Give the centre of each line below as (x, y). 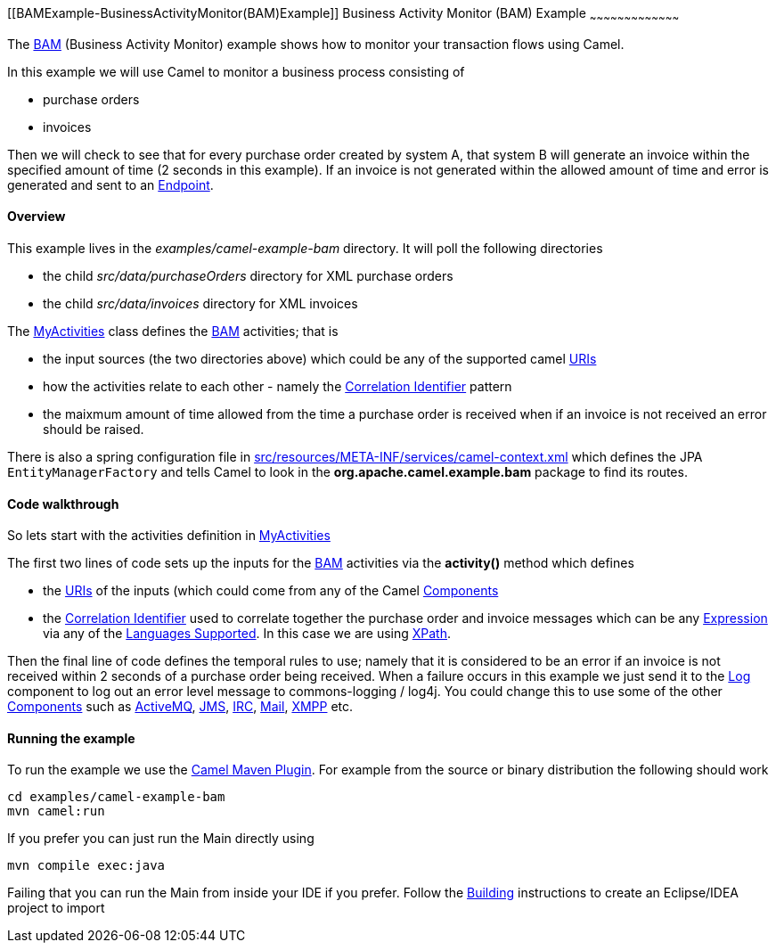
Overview (37, 217)
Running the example (71, 738)
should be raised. (94, 430)
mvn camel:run (56, 811)
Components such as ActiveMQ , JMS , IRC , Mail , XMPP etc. (180, 707)
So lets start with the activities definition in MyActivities (169, 536)
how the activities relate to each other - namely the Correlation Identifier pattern (278, 387)
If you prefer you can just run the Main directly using (161, 839)
